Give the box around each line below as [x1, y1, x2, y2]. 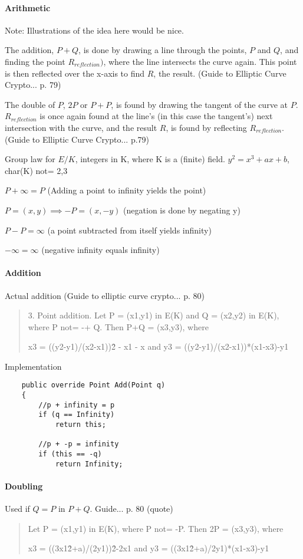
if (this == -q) [38, 450, 102, 459]
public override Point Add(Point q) [21, 381, 166, 390]
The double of [5, 98, 55, 110]
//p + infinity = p [38, 400, 115, 409]
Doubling [5, 479, 43, 492]
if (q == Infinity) [38, 410, 115, 419]
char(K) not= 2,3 [5, 164, 68, 176]
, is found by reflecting [166, 121, 247, 133]
